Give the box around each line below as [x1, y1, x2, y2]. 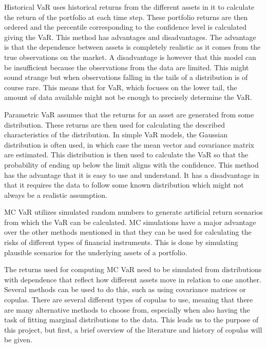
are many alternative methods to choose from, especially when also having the [4, 304, 250, 315]
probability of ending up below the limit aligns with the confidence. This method [4, 159, 259, 170]
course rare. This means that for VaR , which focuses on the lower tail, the [4, 81, 237, 92]
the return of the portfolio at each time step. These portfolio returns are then [4, 11, 248, 22]
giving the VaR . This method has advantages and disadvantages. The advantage [4, 31, 256, 42]
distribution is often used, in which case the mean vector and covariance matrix [4, 139, 254, 150]
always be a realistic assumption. [4, 189, 107, 200]
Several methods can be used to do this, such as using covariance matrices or [4, 284, 246, 295]
